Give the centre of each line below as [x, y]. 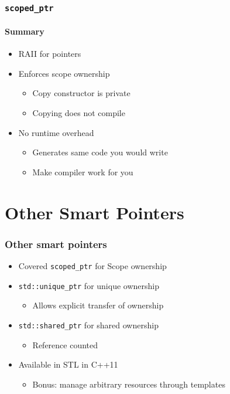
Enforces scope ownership [64, 73]
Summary [25, 31]
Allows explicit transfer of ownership [98, 305]
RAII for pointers [50, 54]
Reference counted [65, 344]
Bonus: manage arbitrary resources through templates [129, 384]
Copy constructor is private [81, 93]
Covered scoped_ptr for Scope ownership [92, 265]
